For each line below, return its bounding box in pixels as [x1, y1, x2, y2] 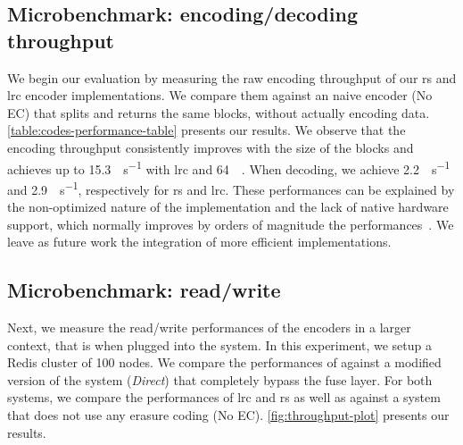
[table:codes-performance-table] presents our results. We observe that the [7, 121, 406, 139]
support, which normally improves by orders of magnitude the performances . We [7, 214, 454, 233]
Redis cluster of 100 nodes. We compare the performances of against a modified [7, 353, 442, 372]
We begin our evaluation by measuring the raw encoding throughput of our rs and [7, 68, 457, 87]
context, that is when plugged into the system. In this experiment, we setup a [7, 335, 432, 354]
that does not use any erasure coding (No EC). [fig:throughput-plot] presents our [7, 406, 450, 424]
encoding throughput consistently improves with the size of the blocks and [7, 138, 414, 156]
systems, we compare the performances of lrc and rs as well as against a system [7, 388, 441, 407]
